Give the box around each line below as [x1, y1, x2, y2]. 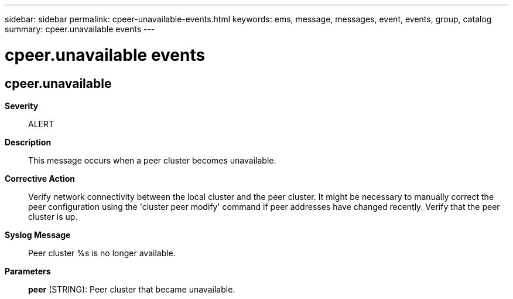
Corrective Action [5, 173, 75, 184]
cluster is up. [28, 211, 78, 222]
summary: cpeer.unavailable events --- [5, 24, 155, 34]
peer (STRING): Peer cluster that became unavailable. [28, 284, 235, 294]
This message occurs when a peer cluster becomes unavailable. [28, 155, 276, 165]
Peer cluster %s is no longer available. [28, 247, 176, 258]
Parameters [5, 266, 51, 276]
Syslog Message [5, 229, 71, 240]
